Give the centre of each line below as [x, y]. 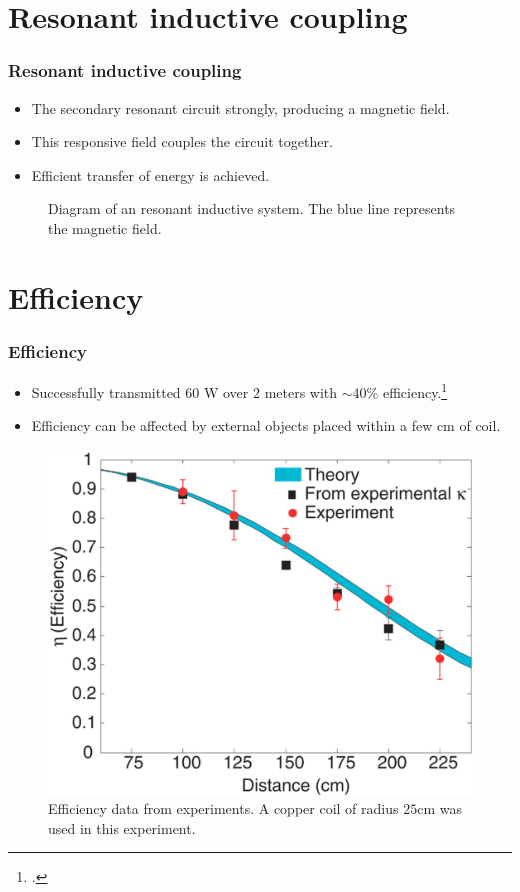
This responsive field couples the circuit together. [182, 141]
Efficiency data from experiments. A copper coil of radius [223, 808]
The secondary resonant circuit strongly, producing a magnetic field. [240, 107]
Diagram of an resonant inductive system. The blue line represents [252, 208]
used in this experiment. [122, 827]
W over [226, 391]
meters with [301, 391]
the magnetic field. [105, 227]
